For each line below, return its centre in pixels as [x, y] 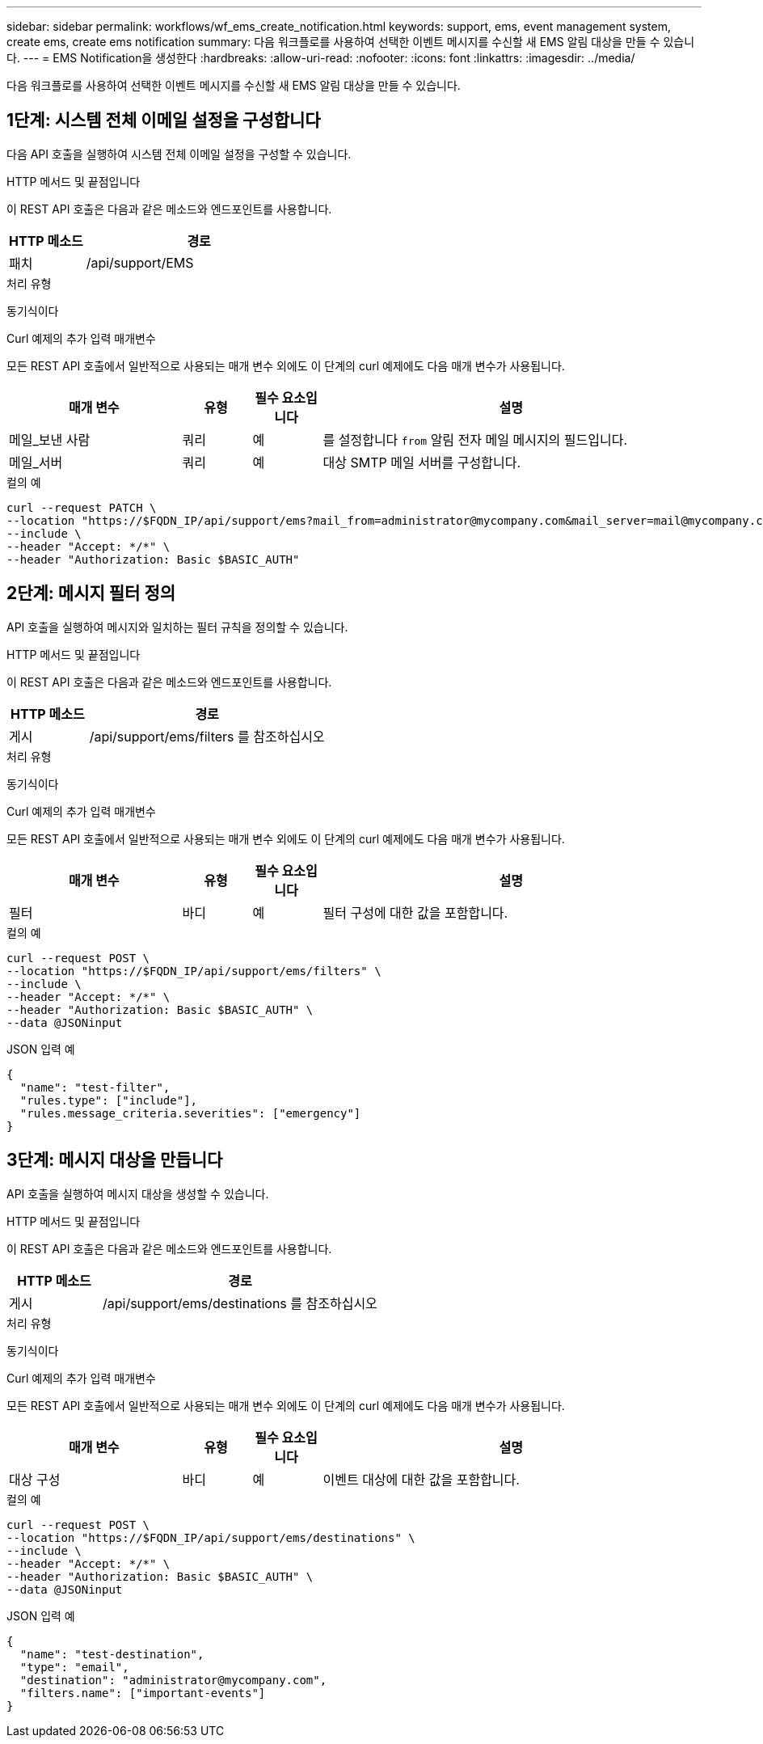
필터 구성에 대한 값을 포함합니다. [415, 912]
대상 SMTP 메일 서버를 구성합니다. [422, 462]
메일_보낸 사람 [50, 439]
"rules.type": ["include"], [109, 1100]
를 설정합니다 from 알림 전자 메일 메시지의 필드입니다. [475, 439]
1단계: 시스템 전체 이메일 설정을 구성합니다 [164, 120]
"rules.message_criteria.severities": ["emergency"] [190, 1113]
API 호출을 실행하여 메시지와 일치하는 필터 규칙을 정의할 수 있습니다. [177, 627]
